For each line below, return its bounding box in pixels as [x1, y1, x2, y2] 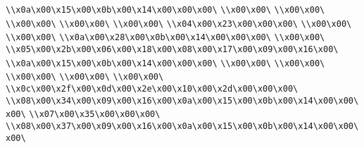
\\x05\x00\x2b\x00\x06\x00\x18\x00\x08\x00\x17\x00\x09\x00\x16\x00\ [6, 44, 339, 54]
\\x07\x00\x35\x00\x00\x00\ [29, 109, 161, 120]
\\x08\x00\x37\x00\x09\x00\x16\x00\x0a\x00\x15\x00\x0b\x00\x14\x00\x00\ [6, 121, 359, 131]
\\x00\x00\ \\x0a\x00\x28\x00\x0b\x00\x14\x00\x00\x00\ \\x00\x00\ [6, 32, 325, 43]
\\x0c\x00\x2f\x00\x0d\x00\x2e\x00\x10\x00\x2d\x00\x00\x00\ [6, 83, 299, 94]
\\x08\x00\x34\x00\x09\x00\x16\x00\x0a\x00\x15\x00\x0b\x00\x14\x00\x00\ [6, 95, 359, 106]
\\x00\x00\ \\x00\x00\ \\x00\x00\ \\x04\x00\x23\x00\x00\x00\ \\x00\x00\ [6, 18, 352, 29]
